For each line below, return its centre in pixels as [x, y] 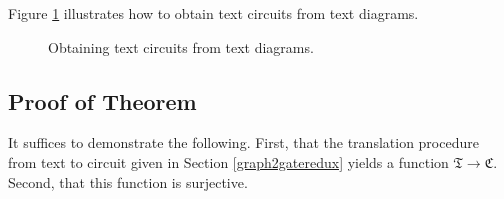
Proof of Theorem [102, 100]
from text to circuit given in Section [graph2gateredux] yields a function [228, 161]
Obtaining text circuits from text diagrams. [181, 46]
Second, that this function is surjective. [128, 181]
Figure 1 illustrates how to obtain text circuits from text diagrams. [213, 13]
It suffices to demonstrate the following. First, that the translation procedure [243, 142]
